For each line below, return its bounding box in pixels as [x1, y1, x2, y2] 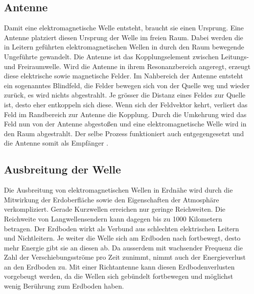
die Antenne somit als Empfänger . [4, 138, 109, 148]
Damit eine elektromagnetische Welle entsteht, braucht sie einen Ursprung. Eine [4, 23, 244, 33]
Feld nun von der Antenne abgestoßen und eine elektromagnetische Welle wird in [4, 119, 247, 129]
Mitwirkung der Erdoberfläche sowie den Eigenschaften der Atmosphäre [4, 194, 219, 204]
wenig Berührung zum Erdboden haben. [4, 281, 124, 291]
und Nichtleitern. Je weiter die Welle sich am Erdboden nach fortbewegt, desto [4, 233, 241, 243]
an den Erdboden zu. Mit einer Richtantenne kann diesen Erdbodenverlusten [4, 261, 235, 271]
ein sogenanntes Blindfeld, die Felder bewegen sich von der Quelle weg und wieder [4, 80, 250, 90]
